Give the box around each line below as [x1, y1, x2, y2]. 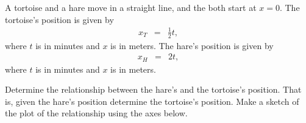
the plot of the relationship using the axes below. [5, 107, 188, 119]
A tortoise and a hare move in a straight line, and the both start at [5, 1, 257, 13]
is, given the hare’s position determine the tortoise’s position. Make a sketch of [5, 95, 299, 107]
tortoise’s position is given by [5, 13, 114, 25]
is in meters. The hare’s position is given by [110, 39, 274, 52]
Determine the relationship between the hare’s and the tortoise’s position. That [5, 83, 302, 96]
